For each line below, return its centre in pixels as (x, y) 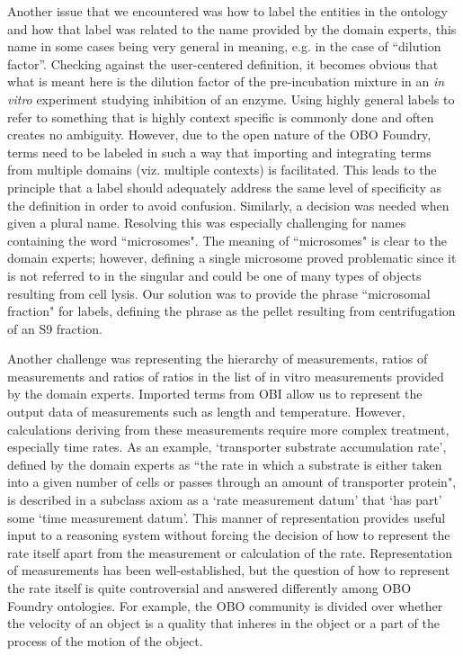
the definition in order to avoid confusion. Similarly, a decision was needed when (228, 205)
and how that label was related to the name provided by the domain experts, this (232, 28)
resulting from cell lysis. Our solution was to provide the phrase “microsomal (219, 293)
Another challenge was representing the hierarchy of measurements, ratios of (218, 359)
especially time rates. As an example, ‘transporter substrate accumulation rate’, (227, 447)
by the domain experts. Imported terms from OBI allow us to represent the (215, 394)
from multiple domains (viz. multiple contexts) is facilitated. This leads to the (222, 170)
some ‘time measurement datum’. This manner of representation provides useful (227, 517)
